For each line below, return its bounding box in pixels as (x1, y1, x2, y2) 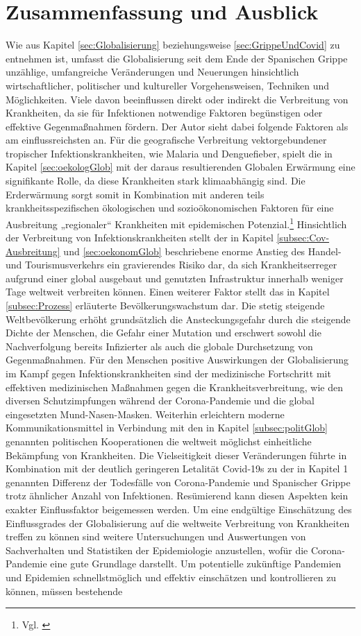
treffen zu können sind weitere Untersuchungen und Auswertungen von (6, 529, 306, 544)
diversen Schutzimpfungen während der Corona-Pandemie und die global (6, 393, 314, 408)
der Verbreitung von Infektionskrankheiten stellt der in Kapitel (6, 230, 274, 245)
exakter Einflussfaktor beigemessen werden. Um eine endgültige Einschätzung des (6, 501, 352, 516)
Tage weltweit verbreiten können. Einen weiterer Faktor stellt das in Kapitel (6, 284, 330, 299)
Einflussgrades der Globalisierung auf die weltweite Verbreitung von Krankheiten (6, 515, 350, 530)
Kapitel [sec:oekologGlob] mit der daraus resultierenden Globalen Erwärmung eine (6, 160, 355, 174)
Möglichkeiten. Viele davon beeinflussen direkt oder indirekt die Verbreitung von (6, 92, 349, 106)
